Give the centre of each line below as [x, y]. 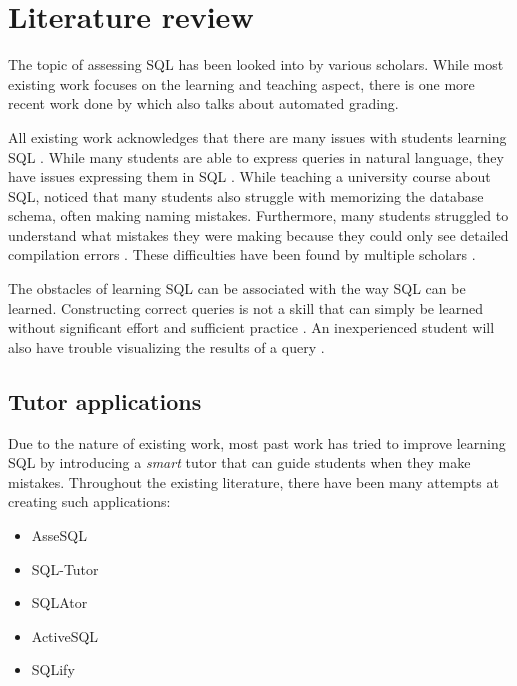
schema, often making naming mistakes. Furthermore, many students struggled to [258, 215]
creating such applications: [89, 501]
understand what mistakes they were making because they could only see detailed [258, 234]
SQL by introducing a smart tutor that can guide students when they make [239, 462]
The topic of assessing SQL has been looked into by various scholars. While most [256, 64]
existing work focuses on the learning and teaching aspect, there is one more [241, 83]
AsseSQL [59, 535]
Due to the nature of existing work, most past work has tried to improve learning [257, 442]
